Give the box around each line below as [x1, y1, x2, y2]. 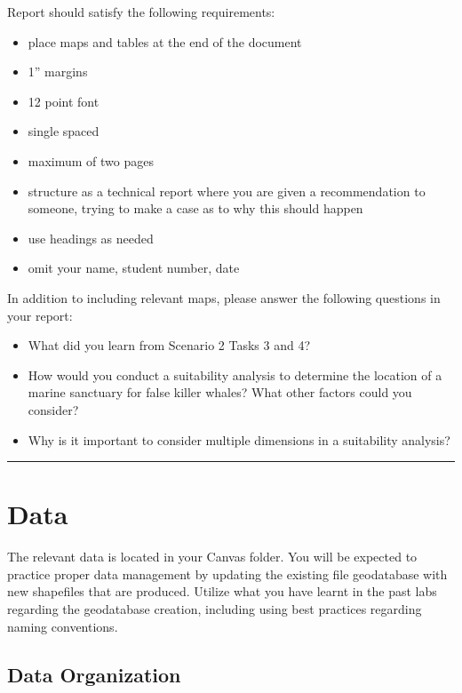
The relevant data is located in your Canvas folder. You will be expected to [7, 547, 418, 566]
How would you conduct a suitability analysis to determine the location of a [28, 365, 442, 384]
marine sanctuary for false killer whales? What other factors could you [28, 383, 412, 402]
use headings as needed [28, 228, 154, 247]
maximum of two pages [28, 151, 155, 170]
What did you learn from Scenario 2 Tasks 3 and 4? [28, 336, 311, 354]
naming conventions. [7, 617, 118, 635]
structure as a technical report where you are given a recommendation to [28, 181, 426, 200]
